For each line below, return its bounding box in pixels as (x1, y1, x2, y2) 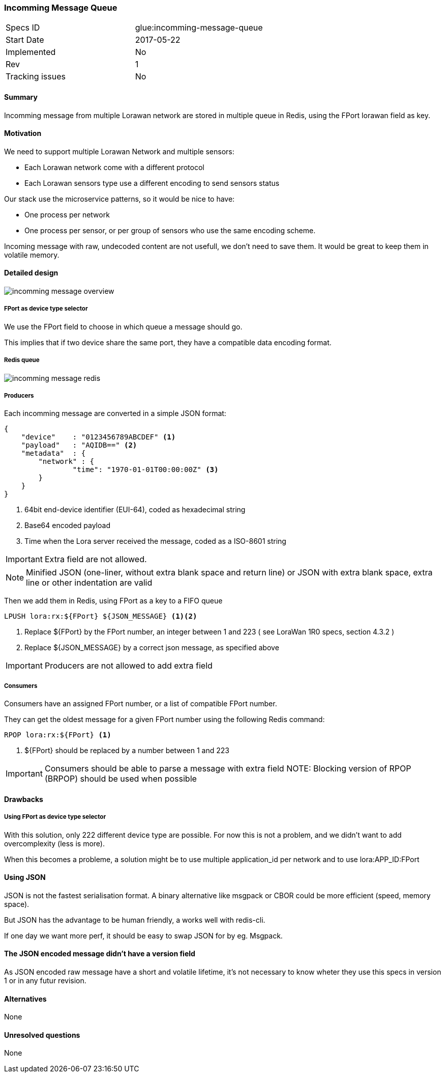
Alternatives (4, 994, 47, 1003)
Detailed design (4, 268, 58, 278)
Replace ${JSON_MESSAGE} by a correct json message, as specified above (24, 643, 279, 652)
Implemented (6, 47, 56, 58)
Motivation (4, 129, 42, 138)
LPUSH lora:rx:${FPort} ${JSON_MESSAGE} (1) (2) (4, 612, 197, 621)
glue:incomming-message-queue (135, 22, 263, 33)
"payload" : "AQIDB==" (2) (21, 441, 137, 450)
